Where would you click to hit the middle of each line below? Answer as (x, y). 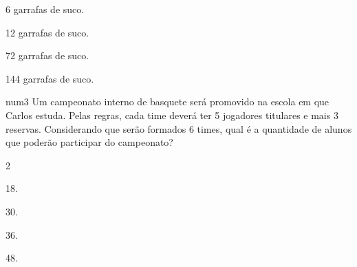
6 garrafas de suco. (45, 9)
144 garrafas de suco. (50, 78)
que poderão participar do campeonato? (89, 142)
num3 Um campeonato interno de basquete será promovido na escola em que (167, 102)
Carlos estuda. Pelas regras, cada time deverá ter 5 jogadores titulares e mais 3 (172, 115)
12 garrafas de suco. (47, 32)
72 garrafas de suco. (47, 55)
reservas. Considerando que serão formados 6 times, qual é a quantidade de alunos (179, 128)
